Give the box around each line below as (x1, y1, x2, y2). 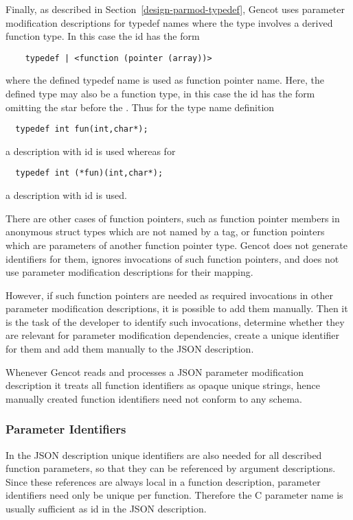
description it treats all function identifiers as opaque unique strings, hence (5, 378, 320, 392)
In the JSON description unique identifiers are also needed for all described (5, 447, 322, 462)
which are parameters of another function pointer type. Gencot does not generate (5, 237, 348, 252)
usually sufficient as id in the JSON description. (5, 501, 207, 516)
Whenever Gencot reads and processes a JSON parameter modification (5, 364, 304, 379)
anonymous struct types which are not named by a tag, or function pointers (5, 224, 325, 239)
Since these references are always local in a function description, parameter (5, 474, 321, 488)
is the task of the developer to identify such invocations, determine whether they (5, 314, 345, 329)
